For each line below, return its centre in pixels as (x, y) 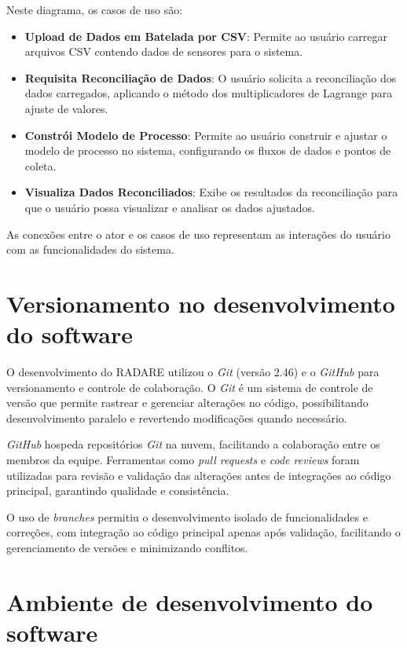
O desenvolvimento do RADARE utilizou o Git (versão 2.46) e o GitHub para (193, 372)
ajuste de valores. (66, 108)
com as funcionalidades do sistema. (90, 249)
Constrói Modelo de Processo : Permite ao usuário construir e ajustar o (206, 135)
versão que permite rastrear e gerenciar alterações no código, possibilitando (187, 403)
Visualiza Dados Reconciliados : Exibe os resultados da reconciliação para (211, 192)
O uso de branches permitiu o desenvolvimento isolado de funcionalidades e (187, 516)
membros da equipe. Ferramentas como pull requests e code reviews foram (183, 459)
